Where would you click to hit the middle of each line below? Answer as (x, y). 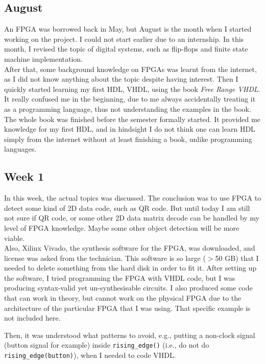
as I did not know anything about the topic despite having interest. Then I (121, 79)
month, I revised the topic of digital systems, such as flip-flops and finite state (126, 49)
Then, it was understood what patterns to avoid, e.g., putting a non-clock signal (130, 335)
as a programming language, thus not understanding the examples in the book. (128, 108)
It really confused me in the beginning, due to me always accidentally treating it (130, 99)
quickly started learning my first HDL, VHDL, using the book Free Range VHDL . (132, 89)
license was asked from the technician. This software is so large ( (105, 258)
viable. (15, 238)
